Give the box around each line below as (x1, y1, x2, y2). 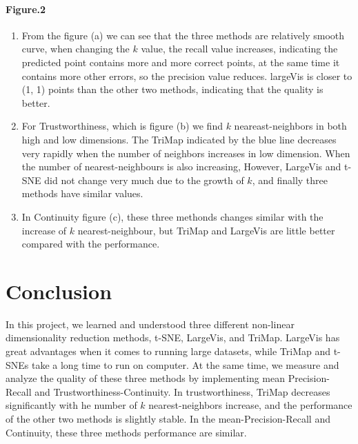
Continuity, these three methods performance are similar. (6, 425, 247, 439)
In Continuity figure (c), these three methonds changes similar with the (21, 209, 324, 223)
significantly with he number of (6, 398, 137, 412)
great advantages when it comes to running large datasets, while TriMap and (6, 344, 331, 359)
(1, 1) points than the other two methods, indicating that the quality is (21, 82, 324, 97)
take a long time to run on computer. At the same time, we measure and (31, 357, 339, 372)
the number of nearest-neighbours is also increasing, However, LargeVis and (21, 159, 341, 174)
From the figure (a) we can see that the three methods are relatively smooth (21, 28, 345, 42)
